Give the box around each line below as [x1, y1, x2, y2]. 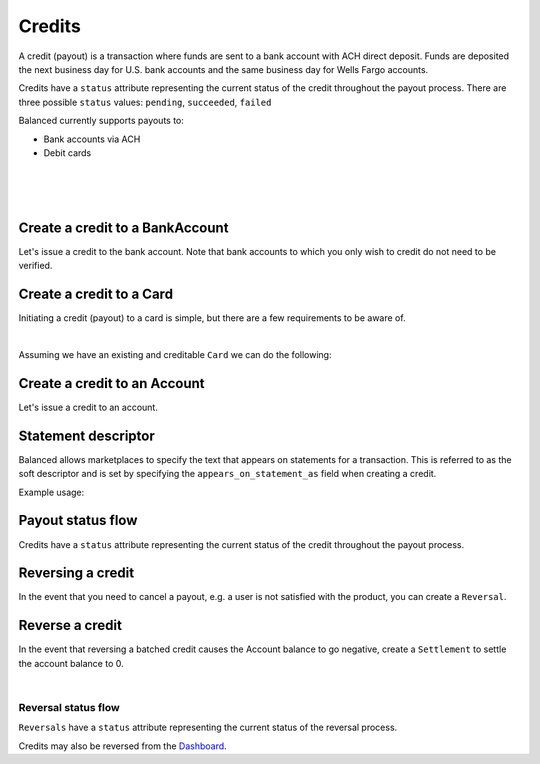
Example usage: [18, 486, 85, 498]
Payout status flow [18, 512, 138, 529]
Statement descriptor [18, 427, 155, 444]
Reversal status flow [18, 700, 120, 714]
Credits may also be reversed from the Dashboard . [18, 740, 227, 752]
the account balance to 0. [18, 657, 124, 669]
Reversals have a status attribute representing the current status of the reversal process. [18, 721, 398, 734]
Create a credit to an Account [18, 375, 205, 392]
